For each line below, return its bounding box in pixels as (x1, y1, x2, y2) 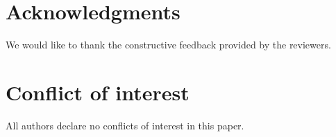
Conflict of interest (6, 77, 190, 106)
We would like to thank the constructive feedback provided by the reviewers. (6, 37, 331, 52)
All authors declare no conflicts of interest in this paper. (6, 118, 244, 132)
